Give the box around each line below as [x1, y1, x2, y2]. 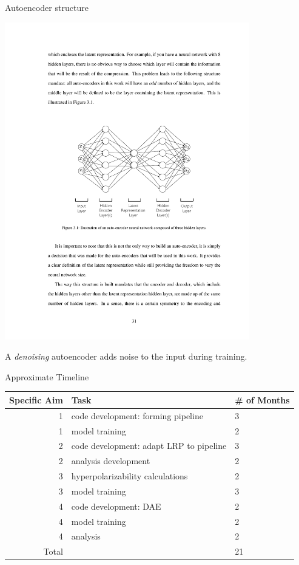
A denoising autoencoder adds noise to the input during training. [5, 350, 247, 363]
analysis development [71, 454, 150, 467]
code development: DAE [71, 499, 161, 512]
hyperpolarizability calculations [71, 470, 188, 482]
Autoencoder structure [5, 1, 89, 13]
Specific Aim [9, 393, 63, 406]
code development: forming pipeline [71, 409, 203, 422]
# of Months [235, 393, 290, 406]
